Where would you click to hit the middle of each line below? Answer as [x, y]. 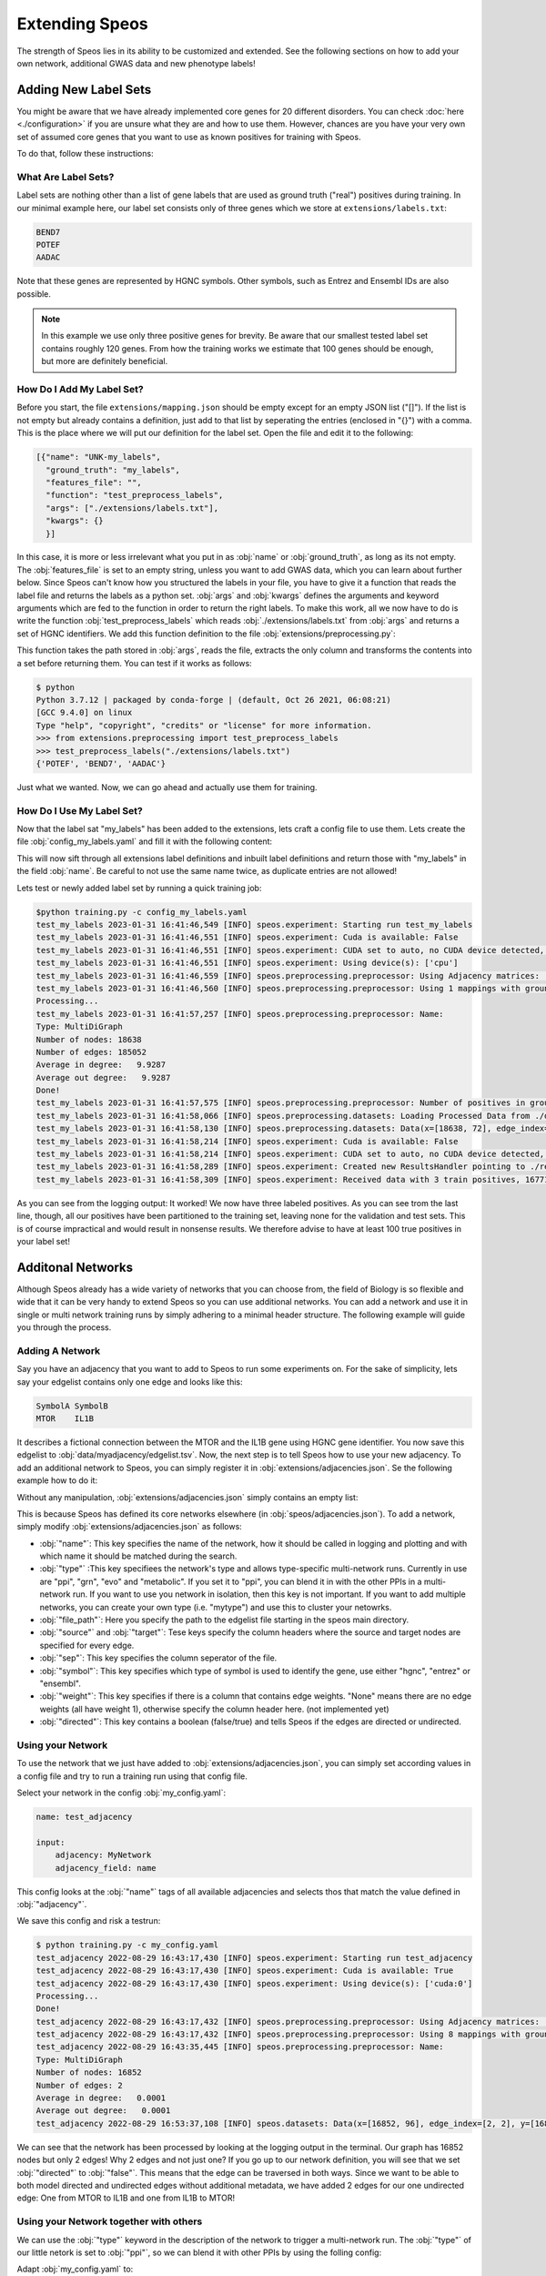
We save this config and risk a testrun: [89, 1921]
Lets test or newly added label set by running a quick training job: [139, 888]
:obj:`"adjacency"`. [52, 1904]
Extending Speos [83, 24]
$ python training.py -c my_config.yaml [127, 1945]
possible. [34, 294]
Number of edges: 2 [79, 2085]
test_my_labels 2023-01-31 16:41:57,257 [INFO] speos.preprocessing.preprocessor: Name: [240, 1014]
